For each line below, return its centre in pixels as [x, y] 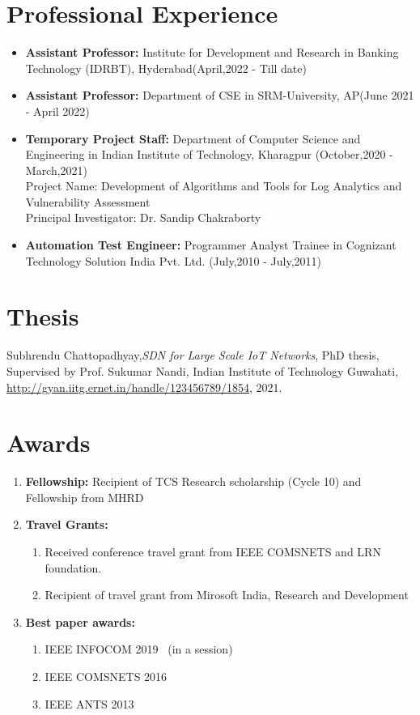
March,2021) [57, 170]
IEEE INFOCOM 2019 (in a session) [139, 649]
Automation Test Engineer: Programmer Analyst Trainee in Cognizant [211, 245]
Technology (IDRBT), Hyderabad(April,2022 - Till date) [166, 68]
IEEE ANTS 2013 [89, 703]
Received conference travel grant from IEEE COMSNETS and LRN [213, 552]
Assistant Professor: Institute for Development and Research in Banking [212, 52]
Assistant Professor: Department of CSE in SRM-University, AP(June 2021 [220, 95]
